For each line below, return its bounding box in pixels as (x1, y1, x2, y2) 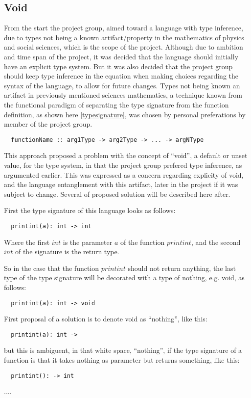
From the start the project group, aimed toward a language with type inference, (4, 23, 243, 33)
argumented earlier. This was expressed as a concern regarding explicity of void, (4, 169, 244, 180)
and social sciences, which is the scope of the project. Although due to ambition (4, 42, 243, 52)
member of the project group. (4, 119, 92, 129)
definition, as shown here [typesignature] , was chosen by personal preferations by (4, 109, 246, 119)
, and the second (191, 237, 241, 247)
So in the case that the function (4, 263, 99, 273)
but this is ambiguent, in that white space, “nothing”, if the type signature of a (4, 345, 242, 355)
